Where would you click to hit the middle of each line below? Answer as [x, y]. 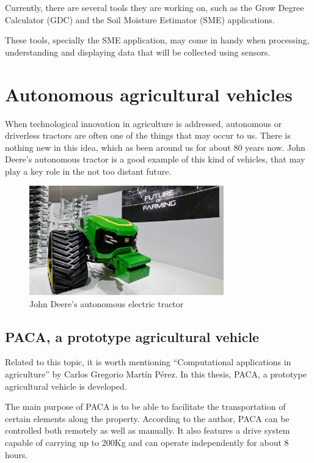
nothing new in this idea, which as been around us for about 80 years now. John [155, 147]
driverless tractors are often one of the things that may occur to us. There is [148, 135]
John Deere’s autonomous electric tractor [107, 303]
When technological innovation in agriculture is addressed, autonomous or [144, 123]
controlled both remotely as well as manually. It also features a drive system [148, 430]
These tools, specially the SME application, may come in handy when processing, [157, 40]
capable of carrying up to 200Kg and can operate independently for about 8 [147, 442]
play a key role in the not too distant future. [88, 171]
